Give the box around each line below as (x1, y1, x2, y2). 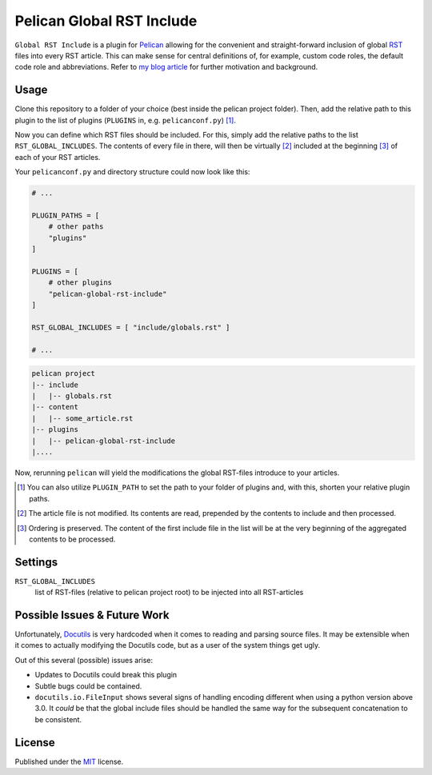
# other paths (48, 222, 104, 231)
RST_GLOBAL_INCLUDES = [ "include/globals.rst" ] (31, 322, 230, 332)
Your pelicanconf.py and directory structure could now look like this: (14, 167, 250, 177)
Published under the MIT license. (14, 757, 124, 766)
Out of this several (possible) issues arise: (14, 655, 154, 665)
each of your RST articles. (14, 152, 101, 162)
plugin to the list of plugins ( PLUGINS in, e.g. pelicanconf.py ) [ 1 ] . (14, 115, 236, 125)
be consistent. (34, 714, 82, 724)
